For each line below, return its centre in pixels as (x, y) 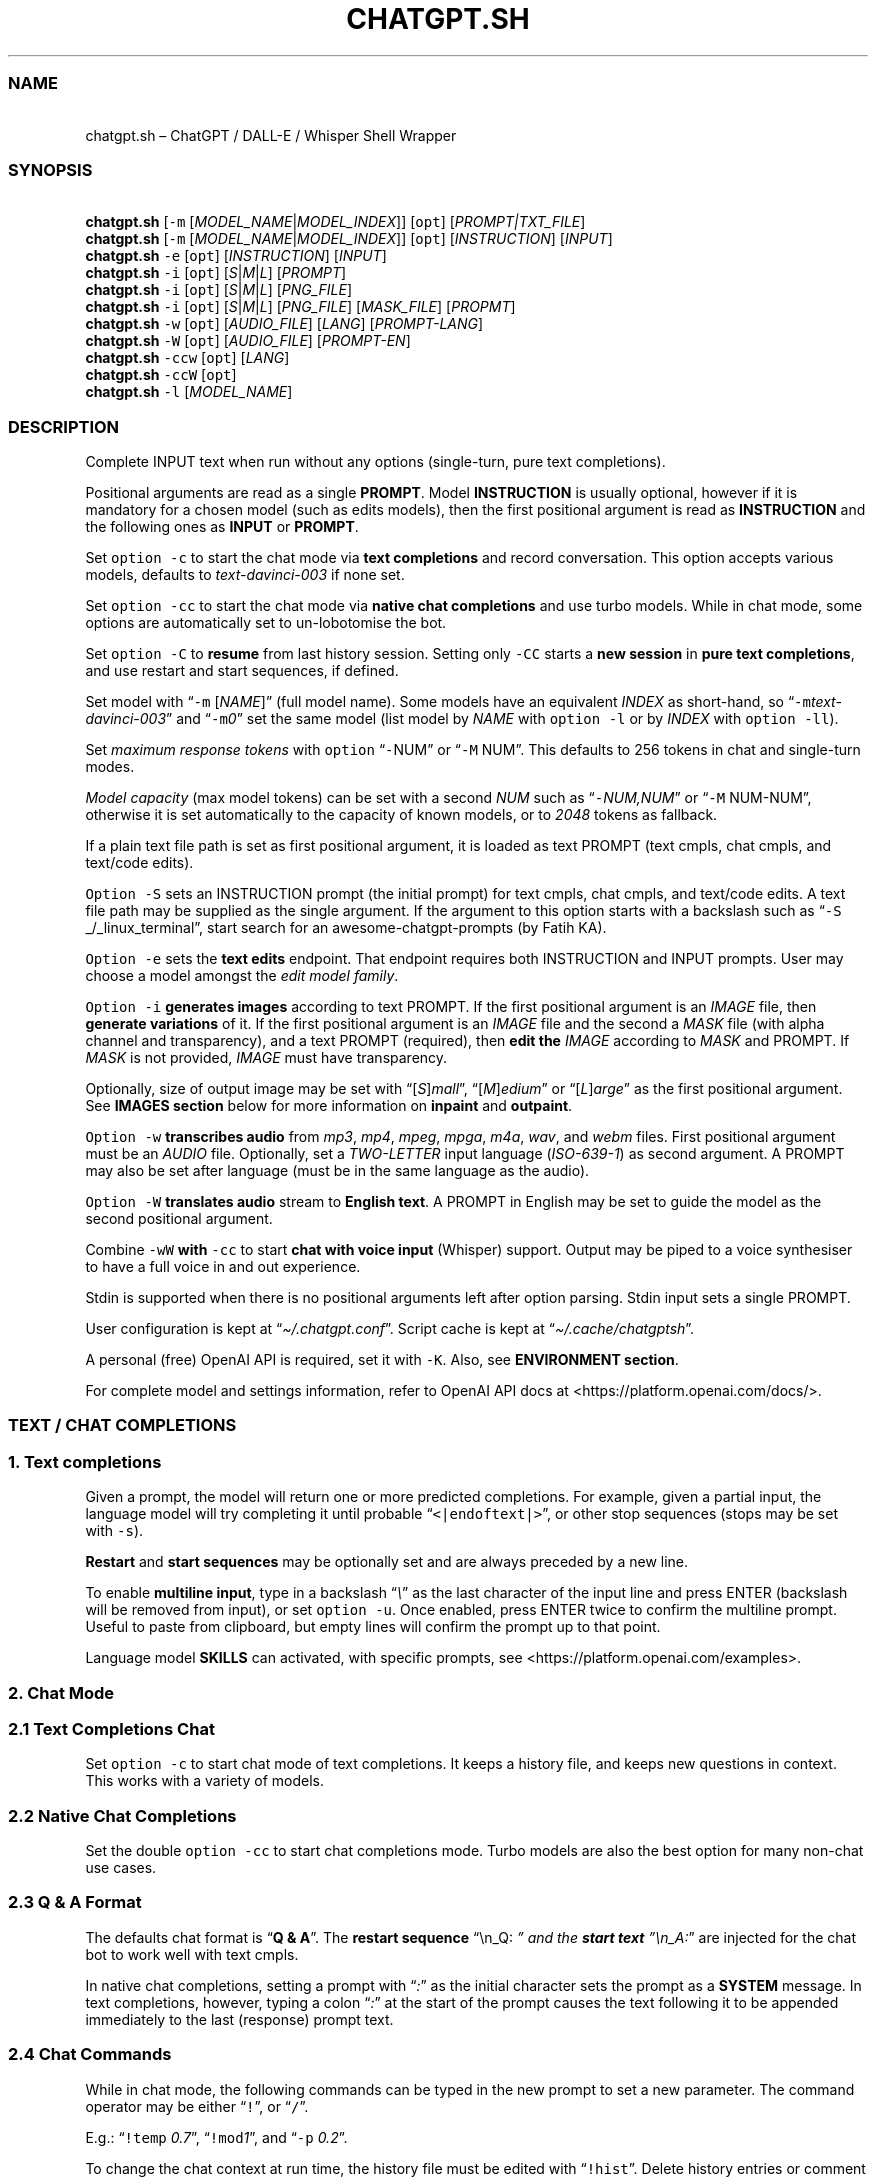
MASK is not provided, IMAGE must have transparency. (266, 1057)
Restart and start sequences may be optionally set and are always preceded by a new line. (387, 1562)
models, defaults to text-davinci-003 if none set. (245, 574)
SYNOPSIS (50, 169)
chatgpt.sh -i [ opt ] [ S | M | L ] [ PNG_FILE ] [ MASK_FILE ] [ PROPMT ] (300, 307)
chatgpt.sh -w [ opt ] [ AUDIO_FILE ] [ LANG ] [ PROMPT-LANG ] (284, 324)
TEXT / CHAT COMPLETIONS (122, 1425)
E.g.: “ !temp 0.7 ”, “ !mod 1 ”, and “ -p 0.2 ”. (216, 2137)
